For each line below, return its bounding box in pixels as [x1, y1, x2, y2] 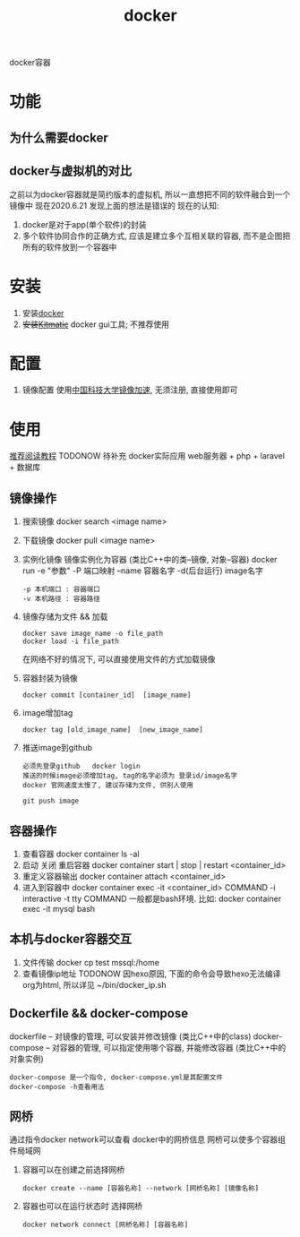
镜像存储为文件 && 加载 [21, 611, 108, 623]
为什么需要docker [9, 130, 109, 145]
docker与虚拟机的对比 [9, 163, 133, 179]
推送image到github [21, 743, 92, 753]
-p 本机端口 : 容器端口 [21, 585, 100, 594]
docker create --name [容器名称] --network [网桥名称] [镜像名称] [21, 1184, 260, 1193]
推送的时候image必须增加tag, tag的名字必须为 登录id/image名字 [21, 771, 238, 780]
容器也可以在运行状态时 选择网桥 [21, 1201, 143, 1212]
